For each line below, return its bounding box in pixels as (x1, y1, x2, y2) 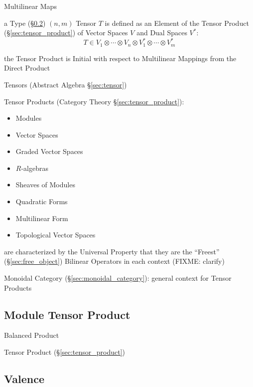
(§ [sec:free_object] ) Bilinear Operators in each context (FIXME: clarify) (4, 256, 225, 266)
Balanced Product (4, 330, 59, 340)
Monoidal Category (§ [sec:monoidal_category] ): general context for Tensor (4, 273, 232, 283)
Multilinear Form (15, 213, 68, 223)
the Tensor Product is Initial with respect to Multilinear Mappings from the (4, 53, 237, 63)
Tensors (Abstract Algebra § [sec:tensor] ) (4, 79, 127, 89)
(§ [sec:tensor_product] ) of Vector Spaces (4, 27, 128, 38)
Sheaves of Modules (15, 179, 75, 190)
